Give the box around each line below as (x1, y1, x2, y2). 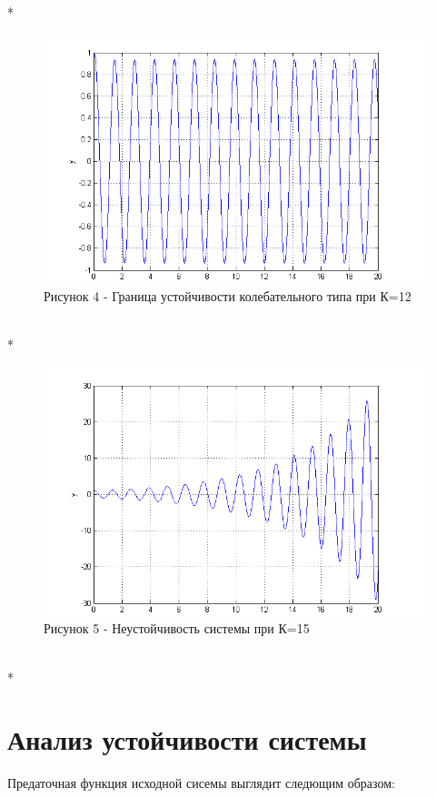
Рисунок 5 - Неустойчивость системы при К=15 (44, 619, 310, 638)
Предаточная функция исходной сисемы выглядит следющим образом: (7, 773, 395, 793)
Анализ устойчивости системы (7, 721, 367, 758)
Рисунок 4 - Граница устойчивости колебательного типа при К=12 (44, 286, 411, 305)
